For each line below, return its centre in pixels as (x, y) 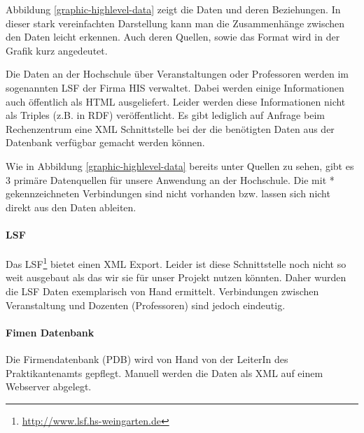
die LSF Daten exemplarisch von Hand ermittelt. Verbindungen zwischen (162, 291)
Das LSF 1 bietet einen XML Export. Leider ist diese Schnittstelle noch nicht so (176, 263)
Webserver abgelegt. (49, 386)
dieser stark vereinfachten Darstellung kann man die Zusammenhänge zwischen (175, 23)
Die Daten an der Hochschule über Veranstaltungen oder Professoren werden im (177, 74)
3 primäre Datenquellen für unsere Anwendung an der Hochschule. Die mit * (170, 179)
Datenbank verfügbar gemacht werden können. (105, 142)
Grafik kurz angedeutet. (57, 50)
